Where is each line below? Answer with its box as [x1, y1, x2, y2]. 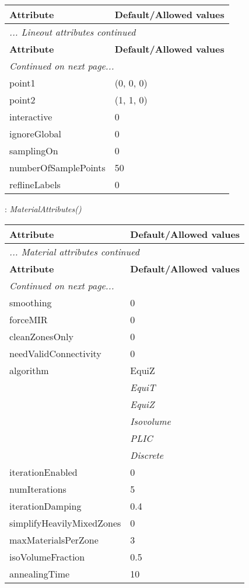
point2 [9, 93, 36, 106]
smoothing [9, 295, 52, 309]
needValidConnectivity [9, 346, 101, 360]
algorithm [9, 363, 49, 377]
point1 [9, 76, 36, 89]
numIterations [9, 482, 66, 496]
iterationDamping [9, 499, 82, 513]
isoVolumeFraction [9, 549, 85, 563]
